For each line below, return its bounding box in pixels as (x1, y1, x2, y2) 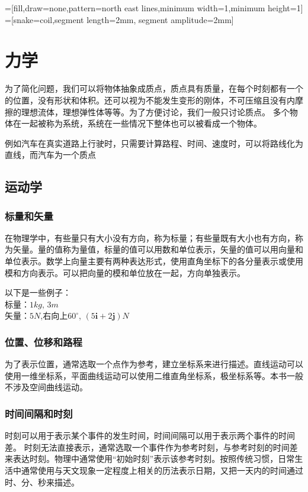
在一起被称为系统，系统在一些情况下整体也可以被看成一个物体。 (12, 117, 262, 130)
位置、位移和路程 (5, 334, 82, 349)
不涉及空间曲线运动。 (5, 381, 88, 393)
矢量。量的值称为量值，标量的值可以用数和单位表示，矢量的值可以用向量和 (12, 243, 303, 255)
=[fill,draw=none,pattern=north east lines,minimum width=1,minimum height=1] (5, 2, 303, 14)
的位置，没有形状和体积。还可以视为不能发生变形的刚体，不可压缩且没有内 (5, 93, 295, 106)
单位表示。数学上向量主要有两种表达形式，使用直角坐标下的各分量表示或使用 (5, 255, 303, 267)
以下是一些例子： (5, 286, 71, 299)
